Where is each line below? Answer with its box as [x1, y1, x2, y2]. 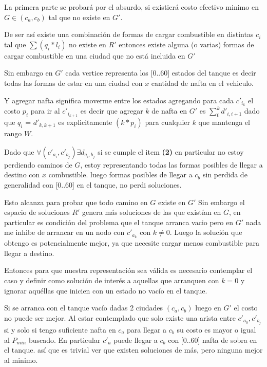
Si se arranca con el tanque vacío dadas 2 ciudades [4, 302, 163, 313]
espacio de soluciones [4, 207, 70, 217]
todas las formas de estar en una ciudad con [4, 77, 143, 88]
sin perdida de [203, 169, 247, 180]
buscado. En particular [28, 334, 101, 345]
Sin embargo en [4, 67, 53, 78]
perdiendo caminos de [4, 159, 72, 170]
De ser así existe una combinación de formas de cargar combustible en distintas [4, 29, 254, 40]
